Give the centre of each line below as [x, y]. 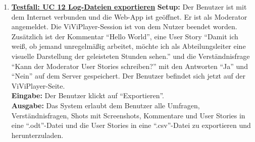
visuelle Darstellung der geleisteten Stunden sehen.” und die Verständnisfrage [131, 56]
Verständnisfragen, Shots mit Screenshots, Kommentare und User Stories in [128, 115]
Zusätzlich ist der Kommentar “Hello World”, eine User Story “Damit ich [125, 36]
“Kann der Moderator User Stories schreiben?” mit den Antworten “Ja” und [130, 66]
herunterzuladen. [37, 135]
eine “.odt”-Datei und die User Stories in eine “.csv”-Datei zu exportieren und [131, 125]
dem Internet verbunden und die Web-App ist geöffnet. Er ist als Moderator [129, 16]
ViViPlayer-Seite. [38, 85]
